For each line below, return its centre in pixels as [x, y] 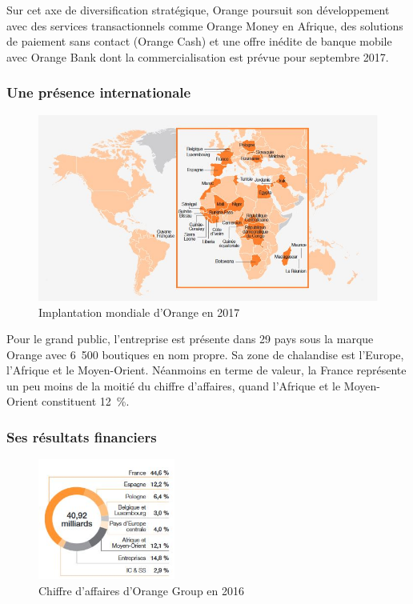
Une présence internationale [99, 92]
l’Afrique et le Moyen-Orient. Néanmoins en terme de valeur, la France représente [206, 370]
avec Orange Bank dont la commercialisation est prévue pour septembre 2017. [198, 56]
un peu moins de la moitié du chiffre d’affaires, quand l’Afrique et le [174, 385]
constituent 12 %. [85, 401]
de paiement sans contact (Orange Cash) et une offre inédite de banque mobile [199, 41]
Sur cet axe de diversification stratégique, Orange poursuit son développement [198, 10]
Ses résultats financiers [82, 437]
